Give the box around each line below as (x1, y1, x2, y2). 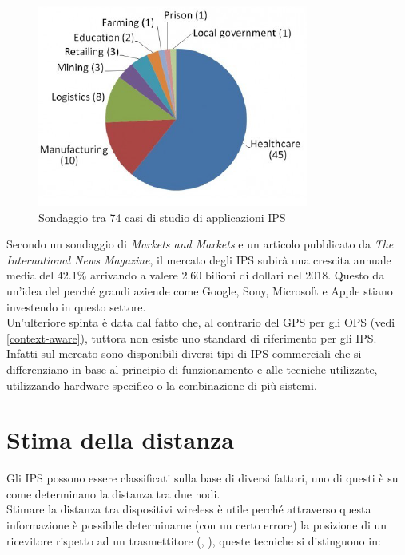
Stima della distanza (6, 423, 234, 456)
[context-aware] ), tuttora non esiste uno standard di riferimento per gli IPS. (6, 329, 377, 346)
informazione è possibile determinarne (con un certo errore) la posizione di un (6, 517, 387, 533)
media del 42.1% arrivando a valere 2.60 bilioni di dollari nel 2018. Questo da (6, 267, 385, 283)
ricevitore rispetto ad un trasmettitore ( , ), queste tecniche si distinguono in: (6, 532, 381, 549)
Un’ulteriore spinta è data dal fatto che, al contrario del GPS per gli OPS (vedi (6, 314, 395, 331)
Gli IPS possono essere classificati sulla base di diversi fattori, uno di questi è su (6, 470, 399, 486)
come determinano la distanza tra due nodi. (6, 485, 220, 501)
